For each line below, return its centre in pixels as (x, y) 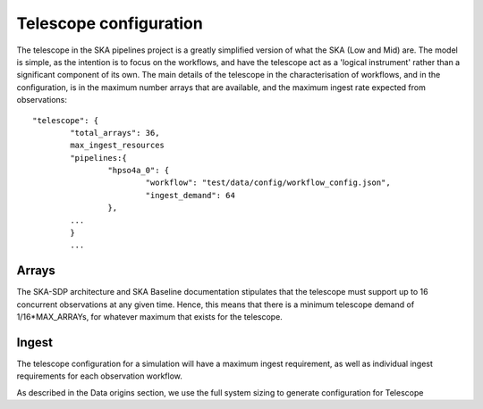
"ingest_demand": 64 (191, 195)
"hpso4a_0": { (139, 171)
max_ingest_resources (118, 146)
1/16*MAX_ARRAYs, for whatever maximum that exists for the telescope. (150, 317)
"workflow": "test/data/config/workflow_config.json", (268, 183)
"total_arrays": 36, (115, 133)
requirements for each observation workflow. (100, 376)
